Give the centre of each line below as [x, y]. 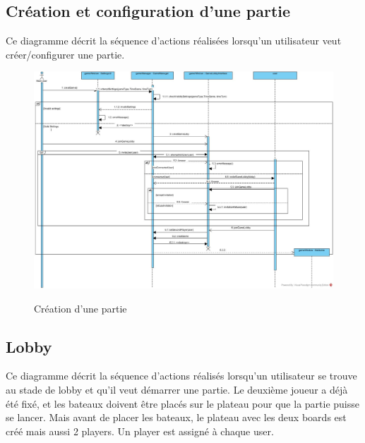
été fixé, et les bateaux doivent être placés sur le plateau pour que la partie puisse [183, 403]
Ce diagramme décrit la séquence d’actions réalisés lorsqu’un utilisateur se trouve [181, 376]
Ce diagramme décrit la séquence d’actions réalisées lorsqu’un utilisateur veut [174, 41]
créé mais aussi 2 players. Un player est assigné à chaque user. [140, 431]
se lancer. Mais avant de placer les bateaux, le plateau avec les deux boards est [176, 417]
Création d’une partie [80, 308]
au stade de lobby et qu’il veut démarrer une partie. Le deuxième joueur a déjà [177, 390]
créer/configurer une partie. [65, 54]
